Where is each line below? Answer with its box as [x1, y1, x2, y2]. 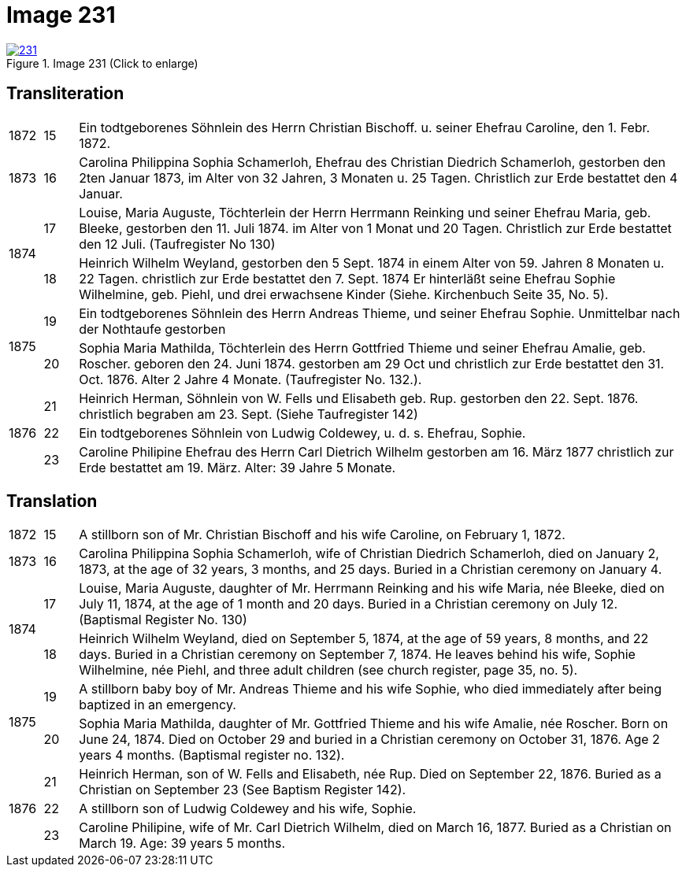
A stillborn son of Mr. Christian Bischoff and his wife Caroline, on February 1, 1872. [79, 527, 565, 543]
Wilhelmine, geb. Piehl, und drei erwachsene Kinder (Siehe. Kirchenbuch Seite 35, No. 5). [79, 286, 609, 302]
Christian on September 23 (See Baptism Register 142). [79, 782, 406, 798]
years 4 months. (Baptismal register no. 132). [79, 747, 345, 764]
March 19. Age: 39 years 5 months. [79, 835, 286, 852]
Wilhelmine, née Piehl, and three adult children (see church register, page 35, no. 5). [79, 662, 578, 679]
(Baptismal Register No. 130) [79, 612, 247, 628]
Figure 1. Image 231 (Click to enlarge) [6, 56, 198, 70]
